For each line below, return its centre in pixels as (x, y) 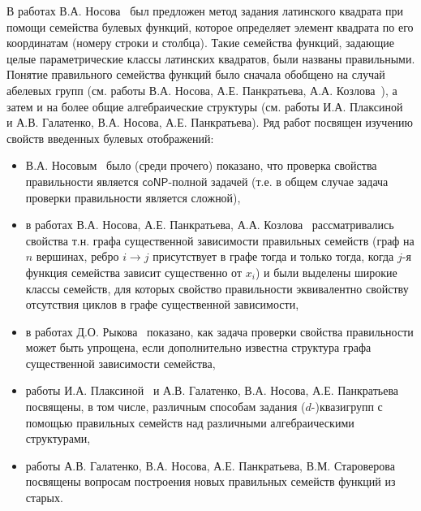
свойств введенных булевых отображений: (110, 138)
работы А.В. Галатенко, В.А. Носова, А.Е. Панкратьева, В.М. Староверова (210, 465)
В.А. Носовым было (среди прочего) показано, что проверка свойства (201, 165)
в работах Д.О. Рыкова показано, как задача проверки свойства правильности (219, 331)
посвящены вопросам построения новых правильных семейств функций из (210, 481)
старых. (44, 498)
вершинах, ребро (77, 256)
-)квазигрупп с (347, 407)
